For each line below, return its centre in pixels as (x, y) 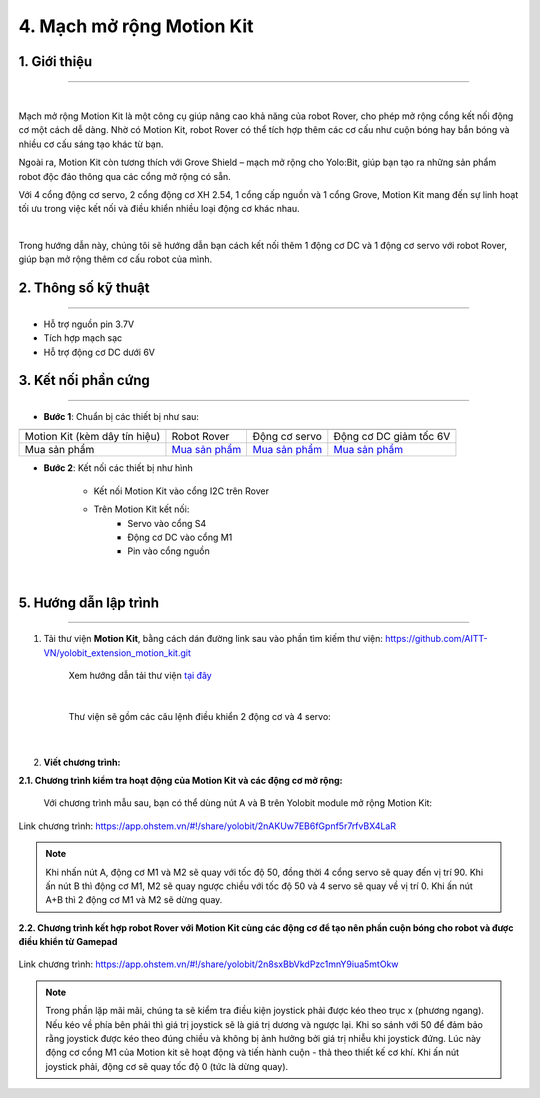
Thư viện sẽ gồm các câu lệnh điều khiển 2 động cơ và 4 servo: (200, 716)
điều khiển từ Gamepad (68, 942)
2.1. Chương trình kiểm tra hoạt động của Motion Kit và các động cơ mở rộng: (180, 780)
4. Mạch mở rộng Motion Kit (136, 26)
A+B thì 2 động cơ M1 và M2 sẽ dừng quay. (134, 900)
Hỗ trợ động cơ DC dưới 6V (99, 352)
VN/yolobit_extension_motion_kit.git (117, 652)
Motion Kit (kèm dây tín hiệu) (92, 437)
